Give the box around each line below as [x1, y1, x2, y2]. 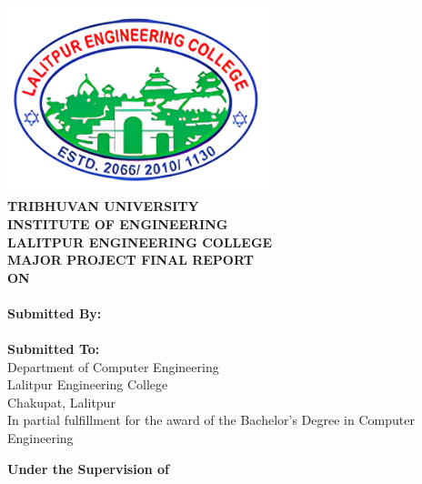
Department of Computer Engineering [7, 357, 219, 376]
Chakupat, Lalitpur [7, 392, 116, 411]
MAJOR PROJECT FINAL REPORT [7, 250, 254, 269]
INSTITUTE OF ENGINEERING [7, 214, 228, 233]
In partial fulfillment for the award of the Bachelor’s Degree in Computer [7, 410, 415, 429]
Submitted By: [7, 303, 102, 322]
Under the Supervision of [7, 459, 170, 478]
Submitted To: [7, 339, 100, 358]
